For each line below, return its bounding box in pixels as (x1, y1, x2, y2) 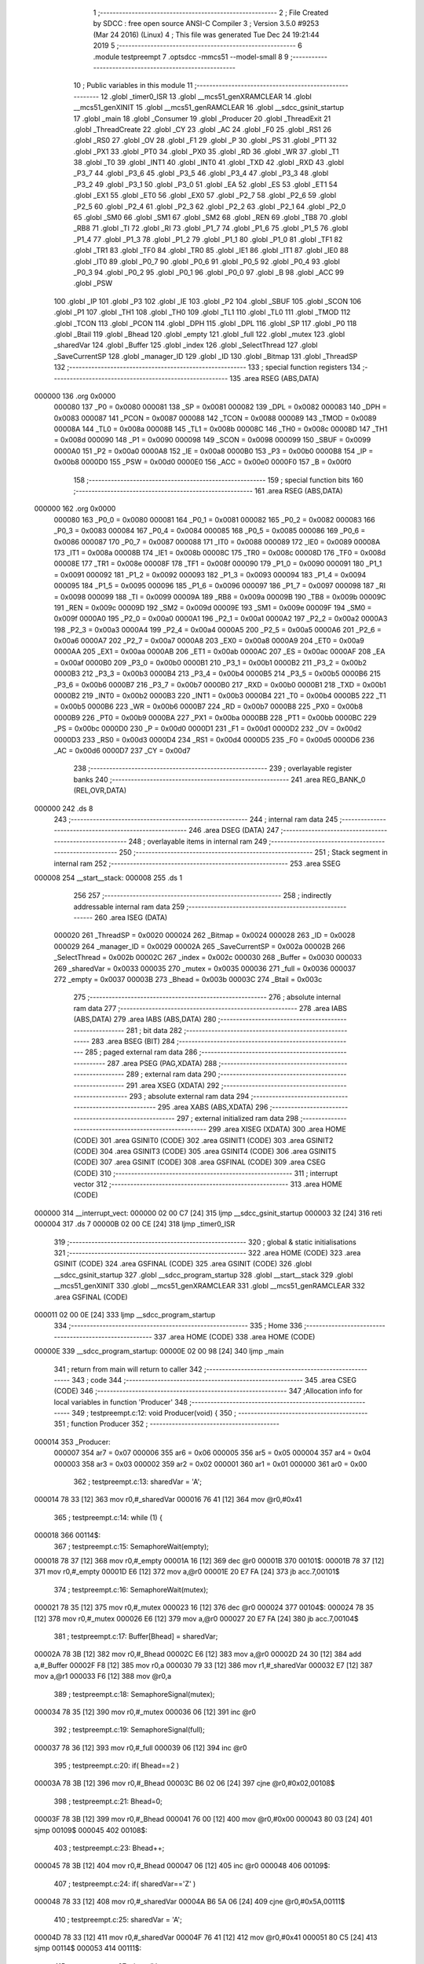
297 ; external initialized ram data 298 (177, 1113, 299, 1123)
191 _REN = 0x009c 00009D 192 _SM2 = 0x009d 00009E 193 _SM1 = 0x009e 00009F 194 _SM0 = (53, 603, 372, 612)
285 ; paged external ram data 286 (85, 1047, 198, 1057)
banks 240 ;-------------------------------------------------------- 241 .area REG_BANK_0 (73, 775, 366, 784)
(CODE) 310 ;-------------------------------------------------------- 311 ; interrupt (73, 1168, 338, 1178)
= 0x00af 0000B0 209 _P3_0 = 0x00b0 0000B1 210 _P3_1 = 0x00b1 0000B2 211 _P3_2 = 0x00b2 (53, 658, 367, 667)
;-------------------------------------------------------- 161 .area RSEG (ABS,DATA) (73, 486, 343, 496)
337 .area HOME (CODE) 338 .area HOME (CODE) (153, 1332, 316, 1341)
